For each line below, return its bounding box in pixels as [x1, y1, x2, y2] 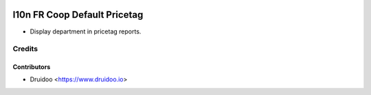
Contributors [12, 63, 51, 71]
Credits [12, 44, 38, 54]
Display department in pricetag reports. [30, 27, 142, 36]
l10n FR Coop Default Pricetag [12, 9, 144, 21]
